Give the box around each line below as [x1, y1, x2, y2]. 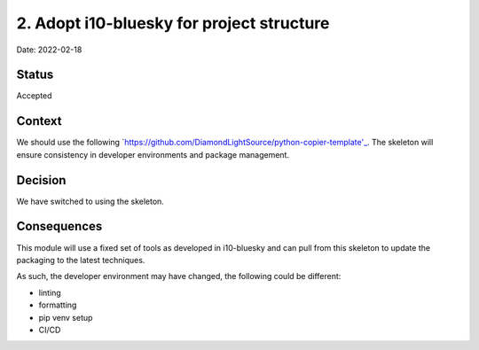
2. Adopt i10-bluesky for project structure [16, 13, 330, 33]
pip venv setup [38, 312, 93, 323]
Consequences [16, 219, 103, 234]
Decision [16, 173, 67, 188]
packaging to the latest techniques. [16, 254, 145, 265]
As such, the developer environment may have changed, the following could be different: [16, 271, 342, 282]
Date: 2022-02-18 [16, 44, 82, 55]
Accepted [16, 90, 52, 101]
